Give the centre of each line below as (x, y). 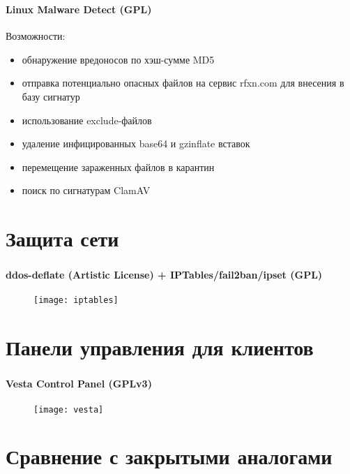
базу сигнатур (51, 96)
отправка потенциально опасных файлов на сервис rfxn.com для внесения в (183, 83)
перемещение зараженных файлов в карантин (118, 166)
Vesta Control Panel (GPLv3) (79, 384)
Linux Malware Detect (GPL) (79, 9)
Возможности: (36, 36)
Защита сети (62, 238)
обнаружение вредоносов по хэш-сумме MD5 (118, 59)
